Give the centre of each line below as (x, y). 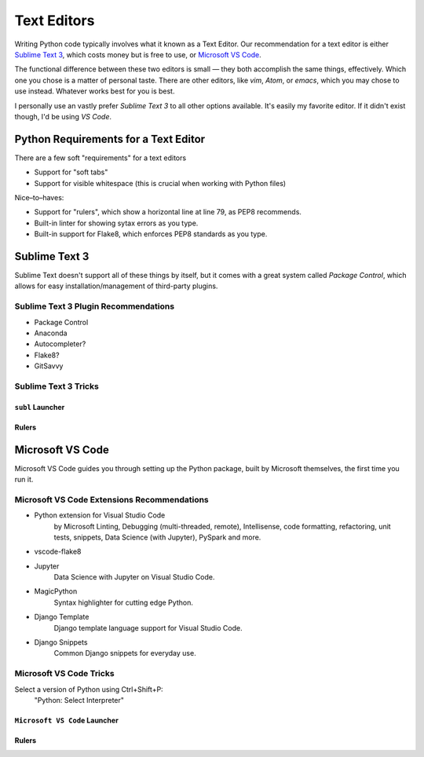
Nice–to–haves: (39, 197)
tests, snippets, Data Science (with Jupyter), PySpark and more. (157, 537)
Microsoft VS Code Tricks (64, 674)
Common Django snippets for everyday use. (125, 653)
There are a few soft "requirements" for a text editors (101, 158)
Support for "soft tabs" (71, 172)
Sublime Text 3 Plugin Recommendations (95, 306)
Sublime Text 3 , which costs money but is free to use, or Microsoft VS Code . (138, 54)
